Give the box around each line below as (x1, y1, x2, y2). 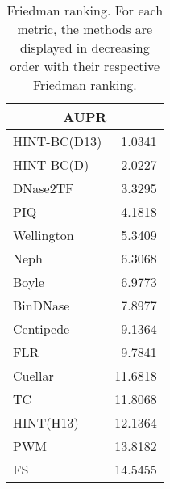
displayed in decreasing (19, 38, 150, 57)
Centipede (13, 319, 70, 338)
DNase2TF (13, 179, 74, 197)
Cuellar (13, 366, 54, 385)
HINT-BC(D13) (13, 132, 102, 150)
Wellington (13, 226, 74, 244)
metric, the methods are (17, 19, 153, 38)
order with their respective (10, 57, 160, 75)
